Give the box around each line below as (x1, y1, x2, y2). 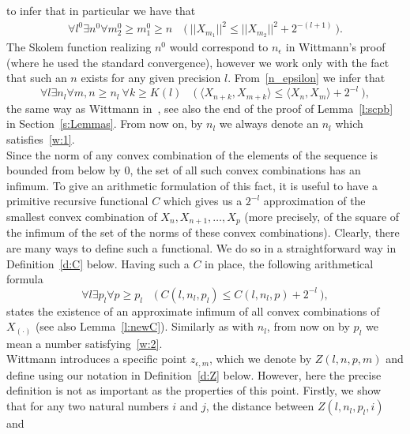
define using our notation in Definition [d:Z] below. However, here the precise (6, 366, 382, 383)
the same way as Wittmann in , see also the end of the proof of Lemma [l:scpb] (6, 99, 393, 116)
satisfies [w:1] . (6, 130, 75, 147)
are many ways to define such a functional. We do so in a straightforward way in (6, 239, 397, 256)
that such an (6, 69, 67, 86)
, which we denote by (209, 350, 312, 367)
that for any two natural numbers (6, 398, 169, 414)
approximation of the (263, 193, 366, 209)
